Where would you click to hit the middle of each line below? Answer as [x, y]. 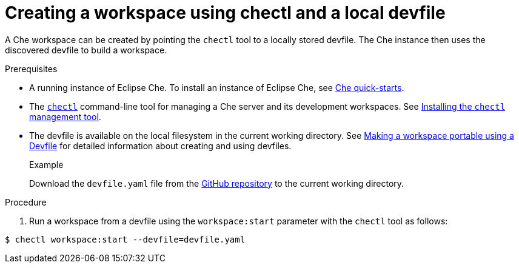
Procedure [26, 202]
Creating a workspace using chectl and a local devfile [225, 13]
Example [46, 164]
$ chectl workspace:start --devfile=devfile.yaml [125, 239]
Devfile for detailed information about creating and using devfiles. [160, 146]
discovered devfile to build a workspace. [86, 50]
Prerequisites [31, 69]
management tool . [65, 116]
